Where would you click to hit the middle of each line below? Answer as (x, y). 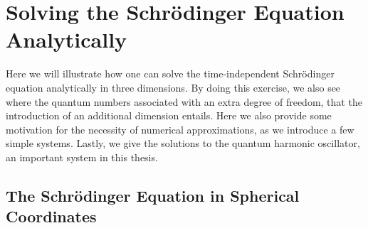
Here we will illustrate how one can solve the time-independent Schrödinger (170, 74)
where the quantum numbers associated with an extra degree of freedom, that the (184, 101)
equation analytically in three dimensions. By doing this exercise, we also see (173, 87)
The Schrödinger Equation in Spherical (153, 195)
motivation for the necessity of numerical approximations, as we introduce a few (180, 129)
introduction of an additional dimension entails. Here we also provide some (169, 115)
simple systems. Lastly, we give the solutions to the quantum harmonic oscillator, (183, 143)
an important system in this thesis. (82, 157)
